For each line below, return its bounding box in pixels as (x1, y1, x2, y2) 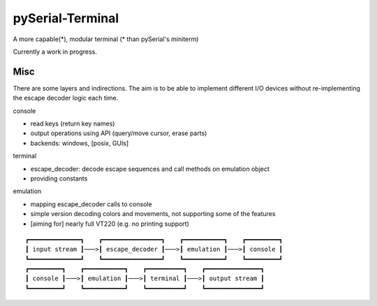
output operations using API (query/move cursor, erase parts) (30, 129, 207, 137)
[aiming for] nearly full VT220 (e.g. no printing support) (30, 220, 190, 228)
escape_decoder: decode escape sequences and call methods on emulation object (30, 165, 270, 173)
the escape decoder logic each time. (13, 94, 119, 102)
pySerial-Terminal (13, 10, 119, 26)
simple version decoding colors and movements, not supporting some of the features (30, 210, 276, 218)
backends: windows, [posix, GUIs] (30, 139, 129, 147)
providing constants (30, 174, 88, 183)
